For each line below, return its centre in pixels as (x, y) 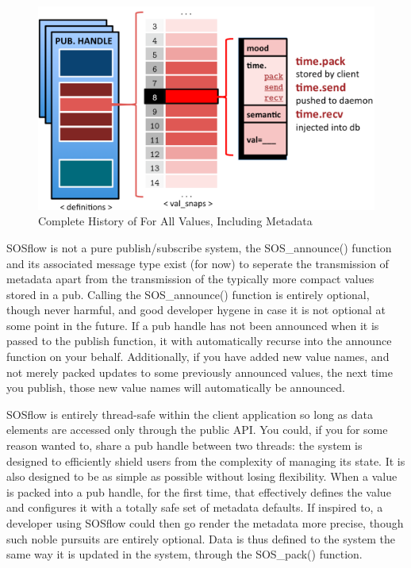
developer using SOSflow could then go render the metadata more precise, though (205, 523)
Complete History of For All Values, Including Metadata (175, 221)
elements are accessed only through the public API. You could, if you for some (197, 430)
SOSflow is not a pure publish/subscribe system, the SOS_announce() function (199, 247)
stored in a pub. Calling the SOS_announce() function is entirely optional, (188, 294)
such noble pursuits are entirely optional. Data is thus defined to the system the (201, 538)
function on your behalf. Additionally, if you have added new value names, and (198, 357)
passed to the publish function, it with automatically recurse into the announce (199, 341)
